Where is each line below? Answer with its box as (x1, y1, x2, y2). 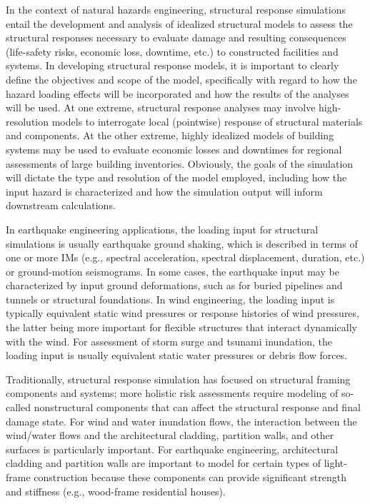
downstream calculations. (6, 198, 116, 213)
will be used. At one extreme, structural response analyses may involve (6, 100, 316, 115)
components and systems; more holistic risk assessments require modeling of (6, 385, 339, 400)
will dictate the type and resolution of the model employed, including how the (6, 170, 347, 185)
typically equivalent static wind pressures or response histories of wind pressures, (6, 306, 359, 321)
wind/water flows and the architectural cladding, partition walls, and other (6, 428, 334, 443)
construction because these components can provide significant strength (34, 470, 346, 484)
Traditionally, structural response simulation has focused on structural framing (6, 371, 351, 386)
